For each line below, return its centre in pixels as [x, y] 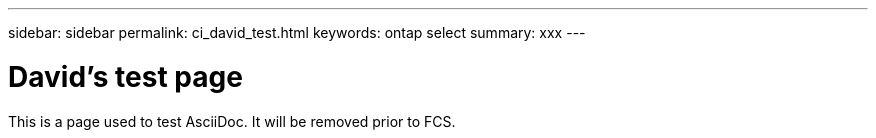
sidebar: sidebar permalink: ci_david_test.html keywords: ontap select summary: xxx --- [297, 32]
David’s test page [125, 76]
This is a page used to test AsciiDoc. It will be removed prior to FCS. [232, 121]
